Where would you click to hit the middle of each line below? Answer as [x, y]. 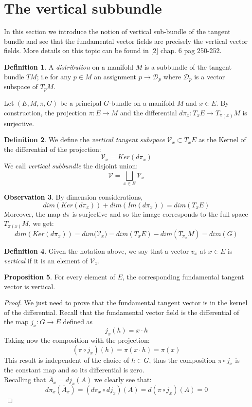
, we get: [41, 223]
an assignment [115, 76]
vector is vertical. [30, 286]
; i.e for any [54, 76]
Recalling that [25, 379]
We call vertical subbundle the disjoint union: [71, 166]
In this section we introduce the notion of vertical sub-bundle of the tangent [117, 31]
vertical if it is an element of [46, 260]
